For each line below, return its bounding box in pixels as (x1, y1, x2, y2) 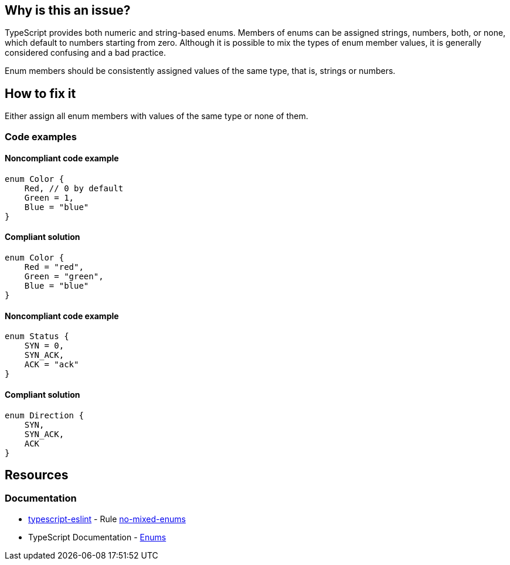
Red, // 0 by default (24, 183, 124, 193)
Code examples (5, 130, 77, 143)
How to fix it (5, 86, 76, 101)
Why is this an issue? (5, 3, 131, 18)
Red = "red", (24, 262, 84, 272)
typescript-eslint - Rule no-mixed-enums (28, 513, 186, 524)
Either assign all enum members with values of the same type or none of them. (5, 111, 308, 121)
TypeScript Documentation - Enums (28, 532, 166, 542)
